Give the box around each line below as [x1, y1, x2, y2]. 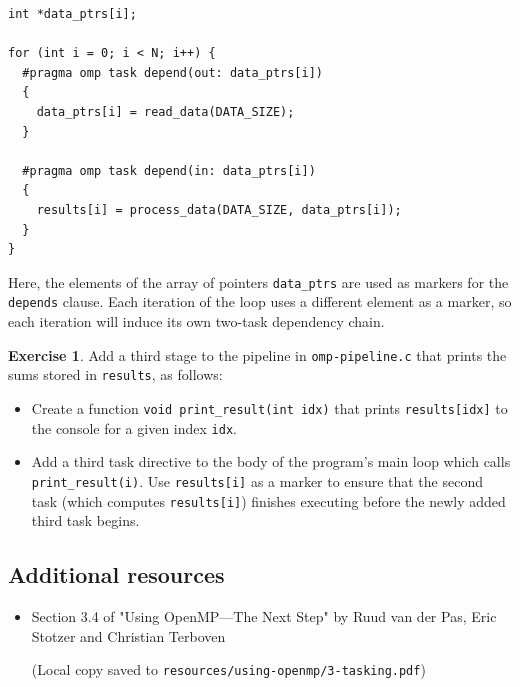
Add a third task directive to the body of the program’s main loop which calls [31, 451, 511, 472]
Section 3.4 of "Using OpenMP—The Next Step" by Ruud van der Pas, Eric [31, 605, 497, 626]
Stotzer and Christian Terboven [31, 625, 226, 646]
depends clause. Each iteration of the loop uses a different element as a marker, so [8, 291, 512, 312]
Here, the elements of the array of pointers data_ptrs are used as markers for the [8, 271, 509, 292]
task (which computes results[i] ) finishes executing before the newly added [31, 490, 506, 511]
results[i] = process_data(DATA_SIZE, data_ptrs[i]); [36, 202, 402, 217]
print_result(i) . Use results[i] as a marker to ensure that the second [31, 470, 483, 491]
